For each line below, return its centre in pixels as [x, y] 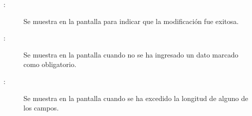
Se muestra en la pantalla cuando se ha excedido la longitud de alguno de [136, 98]
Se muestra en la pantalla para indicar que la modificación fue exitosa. [131, 21]
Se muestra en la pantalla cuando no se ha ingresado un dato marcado [131, 54]
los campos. [41, 108]
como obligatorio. [50, 64]
